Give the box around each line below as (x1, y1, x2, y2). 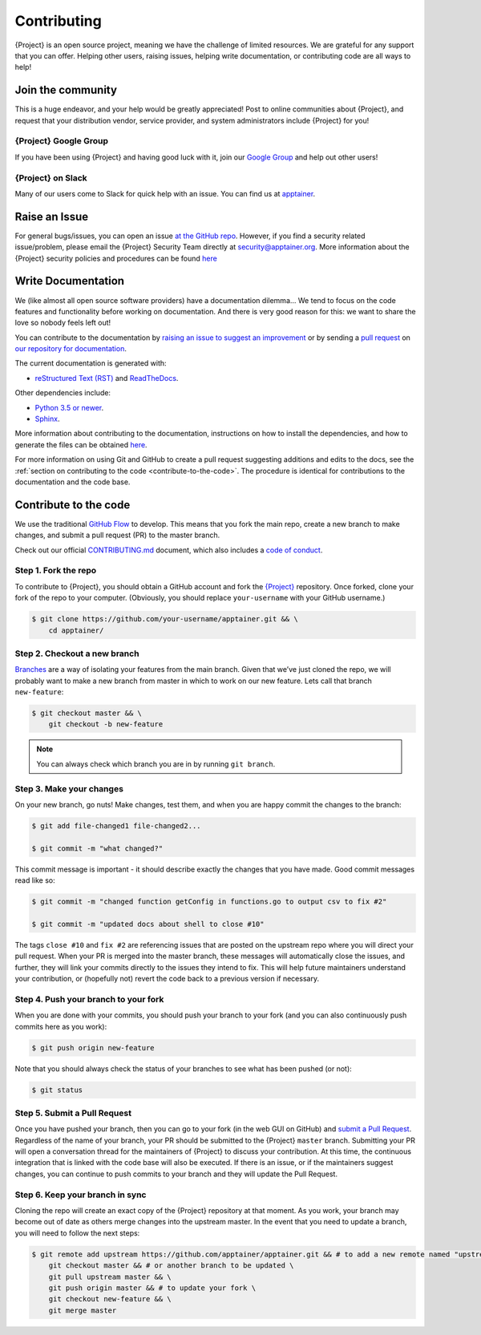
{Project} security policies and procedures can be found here (14, 253, 218, 263)
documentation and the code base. (14, 477, 131, 487)
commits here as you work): (14, 1021, 107, 1031)
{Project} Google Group (14, 136, 108, 147)
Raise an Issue (14, 209, 89, 224)
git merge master (48, 1305, 117, 1315)
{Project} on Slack (14, 172, 87, 184)
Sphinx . (34, 414, 60, 424)
